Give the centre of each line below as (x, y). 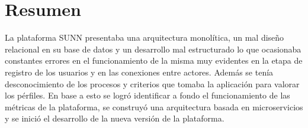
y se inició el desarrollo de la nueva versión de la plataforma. (115, 118)
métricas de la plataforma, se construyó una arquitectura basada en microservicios (154, 106)
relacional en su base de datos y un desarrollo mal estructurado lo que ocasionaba (153, 49)
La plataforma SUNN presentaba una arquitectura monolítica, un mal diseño (145, 37)
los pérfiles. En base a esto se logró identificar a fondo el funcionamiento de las (147, 95)
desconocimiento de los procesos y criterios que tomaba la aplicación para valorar (152, 83)
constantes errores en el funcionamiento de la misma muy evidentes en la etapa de (154, 60)
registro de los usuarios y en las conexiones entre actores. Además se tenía (139, 72)
